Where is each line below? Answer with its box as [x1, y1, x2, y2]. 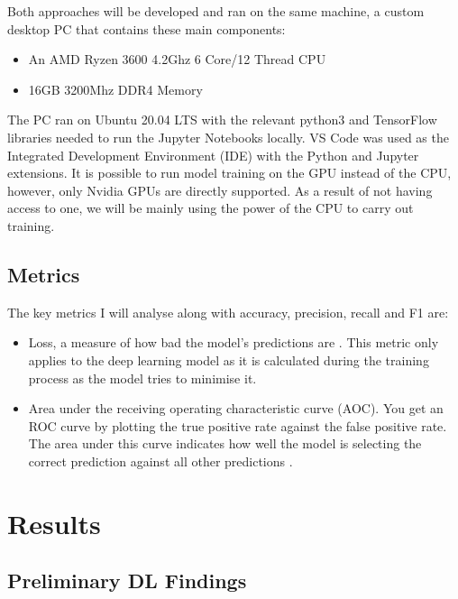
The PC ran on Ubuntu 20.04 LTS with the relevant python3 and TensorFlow [7, 110, 437, 129]
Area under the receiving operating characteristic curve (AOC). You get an [28, 399, 444, 418]
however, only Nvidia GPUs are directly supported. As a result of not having [7, 180, 433, 199]
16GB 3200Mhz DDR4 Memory [28, 79, 203, 98]
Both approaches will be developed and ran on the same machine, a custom [7, 2, 425, 20]
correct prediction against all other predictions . [28, 451, 293, 470]
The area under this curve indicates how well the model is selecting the [28, 434, 422, 453]
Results [7, 504, 101, 541]
